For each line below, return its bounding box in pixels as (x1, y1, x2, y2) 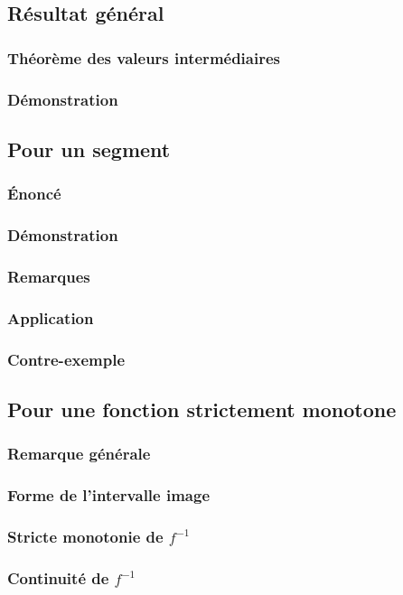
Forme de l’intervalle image (7, 484, 211, 507)
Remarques (7, 265, 90, 287)
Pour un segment (7, 135, 171, 163)
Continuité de (7, 566, 109, 589)
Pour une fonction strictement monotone (7, 395, 397, 423)
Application (7, 306, 94, 329)
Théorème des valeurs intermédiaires (7, 46, 281, 69)
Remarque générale (7, 442, 151, 465)
